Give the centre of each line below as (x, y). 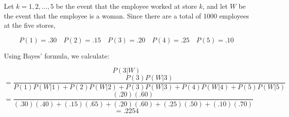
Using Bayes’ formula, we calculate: (57, 55)
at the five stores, (30, 25)
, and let (215, 6)
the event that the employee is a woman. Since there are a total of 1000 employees (126, 15)
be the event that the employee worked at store (126, 6)
